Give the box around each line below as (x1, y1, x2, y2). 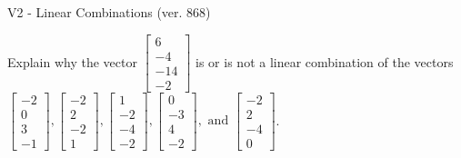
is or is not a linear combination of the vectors (195, 52, 454, 71)
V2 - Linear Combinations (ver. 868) (7, 3, 211, 21)
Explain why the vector (7, 52, 137, 71)
